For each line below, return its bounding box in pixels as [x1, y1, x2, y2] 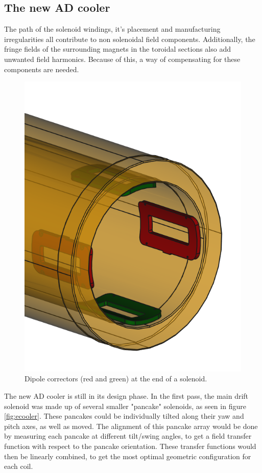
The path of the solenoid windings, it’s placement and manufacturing [4, 24, 221, 34]
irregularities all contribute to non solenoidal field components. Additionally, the [4, 33, 255, 44]
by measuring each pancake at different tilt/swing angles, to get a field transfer [4, 431, 252, 441]
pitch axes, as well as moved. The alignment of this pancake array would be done [4, 420, 258, 431]
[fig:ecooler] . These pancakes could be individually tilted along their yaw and [4, 411, 244, 421]
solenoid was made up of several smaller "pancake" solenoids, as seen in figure [4, 400, 246, 411]
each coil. [4, 461, 33, 471]
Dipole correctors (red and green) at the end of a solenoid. [25, 373, 207, 384]
